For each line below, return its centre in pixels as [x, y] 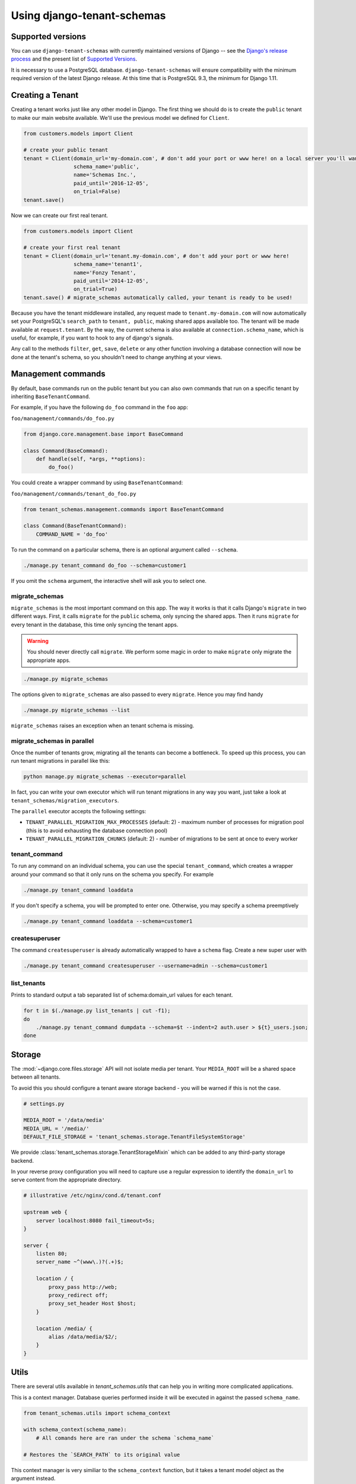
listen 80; [52, 1254]
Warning [38, 641]
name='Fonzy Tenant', [105, 272]
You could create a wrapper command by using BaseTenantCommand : [97, 483]
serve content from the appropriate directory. [66, 1180]
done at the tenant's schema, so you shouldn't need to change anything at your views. [117, 357]
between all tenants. [36, 1077]
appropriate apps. [49, 660]
